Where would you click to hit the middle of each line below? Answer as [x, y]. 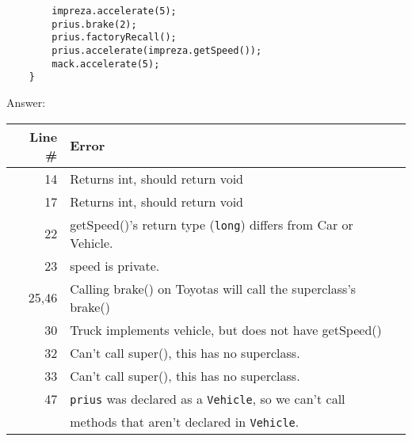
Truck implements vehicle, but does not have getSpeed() [226, 329]
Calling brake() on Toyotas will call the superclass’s [213, 288]
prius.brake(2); [94, 24]
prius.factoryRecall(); [114, 38]
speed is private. [115, 265]
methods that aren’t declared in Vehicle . [185, 421]
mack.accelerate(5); [106, 64]
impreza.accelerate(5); [114, 11]
